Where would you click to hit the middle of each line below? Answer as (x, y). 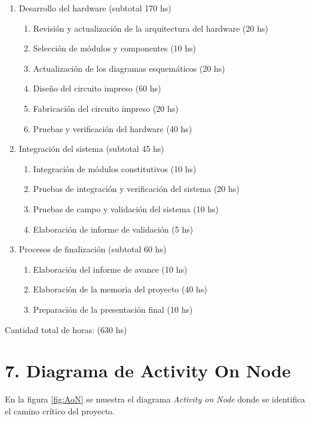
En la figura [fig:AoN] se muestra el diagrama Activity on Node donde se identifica (155, 399)
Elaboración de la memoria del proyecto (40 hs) (120, 289)
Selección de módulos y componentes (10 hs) (115, 48)
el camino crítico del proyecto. (60, 411)
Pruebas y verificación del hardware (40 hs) (113, 128)
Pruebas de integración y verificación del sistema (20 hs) (136, 189)
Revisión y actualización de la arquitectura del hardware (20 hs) (151, 28)
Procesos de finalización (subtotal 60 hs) (93, 249)
